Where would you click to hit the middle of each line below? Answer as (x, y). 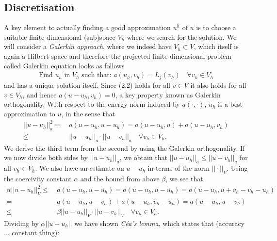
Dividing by (21, 223)
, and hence (40, 94)
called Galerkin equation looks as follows (64, 65)
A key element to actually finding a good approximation (87, 27)
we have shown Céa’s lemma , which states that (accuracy (160, 223)
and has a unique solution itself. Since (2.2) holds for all (87, 85)
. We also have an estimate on (80, 168)
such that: (97, 75)
